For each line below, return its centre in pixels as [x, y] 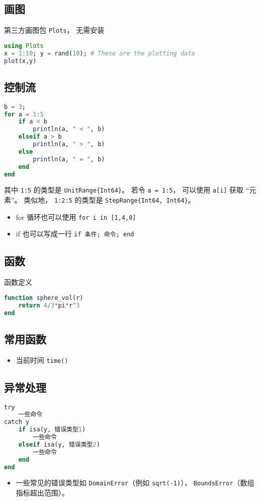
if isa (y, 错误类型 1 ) [52, 430]
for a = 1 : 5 [24, 114]
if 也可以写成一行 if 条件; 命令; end [75, 234]
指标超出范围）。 [42, 493]
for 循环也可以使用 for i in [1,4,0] [76, 216]
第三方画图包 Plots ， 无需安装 [54, 30]
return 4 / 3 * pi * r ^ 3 [49, 305]
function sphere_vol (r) [44, 298]
